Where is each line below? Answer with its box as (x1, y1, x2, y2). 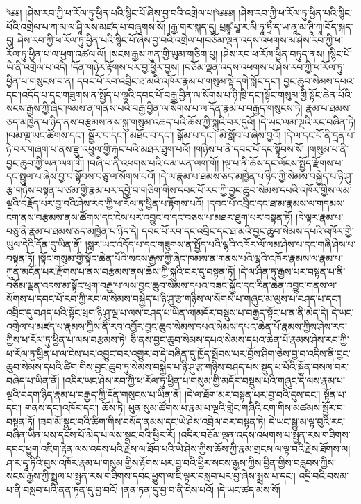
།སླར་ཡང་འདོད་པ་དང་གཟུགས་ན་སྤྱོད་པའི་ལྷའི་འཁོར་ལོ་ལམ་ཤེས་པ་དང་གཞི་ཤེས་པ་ (85, 237, 356, 252)
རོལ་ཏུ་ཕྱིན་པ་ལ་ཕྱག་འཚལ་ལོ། (6, 46, 106, 60)
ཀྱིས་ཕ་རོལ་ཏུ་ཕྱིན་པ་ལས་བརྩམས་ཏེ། (6, 332, 127, 347)
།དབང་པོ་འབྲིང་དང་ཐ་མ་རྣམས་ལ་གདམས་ (207, 196, 345, 211)
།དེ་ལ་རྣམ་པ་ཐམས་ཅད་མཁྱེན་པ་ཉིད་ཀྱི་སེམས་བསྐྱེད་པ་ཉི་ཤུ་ (158, 169, 353, 184)
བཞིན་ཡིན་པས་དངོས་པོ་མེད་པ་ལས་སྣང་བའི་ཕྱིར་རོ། (6, 428, 176, 442)
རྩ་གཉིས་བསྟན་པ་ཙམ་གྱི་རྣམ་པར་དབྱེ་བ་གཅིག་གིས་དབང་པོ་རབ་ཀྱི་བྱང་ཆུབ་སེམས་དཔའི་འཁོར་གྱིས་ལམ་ (6, 182, 352, 197)
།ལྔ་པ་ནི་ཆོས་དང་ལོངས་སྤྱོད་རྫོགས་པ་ (221, 155, 344, 170)
